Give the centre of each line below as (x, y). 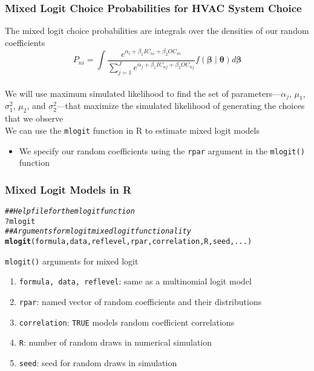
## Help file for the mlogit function (70, 211)
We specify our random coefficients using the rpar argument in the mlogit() (162, 150)
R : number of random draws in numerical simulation (116, 342)
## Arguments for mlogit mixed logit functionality (98, 231)
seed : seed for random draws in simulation (98, 362)
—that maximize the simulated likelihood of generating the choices (181, 106)
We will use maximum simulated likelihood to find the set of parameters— (143, 93)
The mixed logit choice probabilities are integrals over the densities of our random (157, 31)
